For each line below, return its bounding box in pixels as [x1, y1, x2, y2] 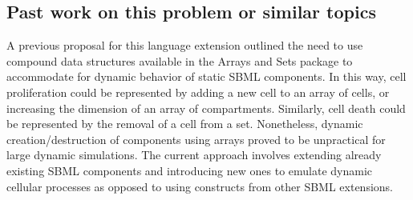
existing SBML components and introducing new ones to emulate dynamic [6, 162, 373, 178]
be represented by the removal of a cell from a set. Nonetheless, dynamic [6, 115, 363, 132]
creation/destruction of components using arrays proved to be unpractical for [6, 130, 386, 147]
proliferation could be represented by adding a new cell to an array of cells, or [6, 83, 390, 100]
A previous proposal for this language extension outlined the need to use [6, 37, 363, 54]
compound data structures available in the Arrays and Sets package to [6, 52, 353, 69]
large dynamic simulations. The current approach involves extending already [6, 146, 382, 163]
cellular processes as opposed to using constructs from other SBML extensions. [6, 178, 393, 194]
